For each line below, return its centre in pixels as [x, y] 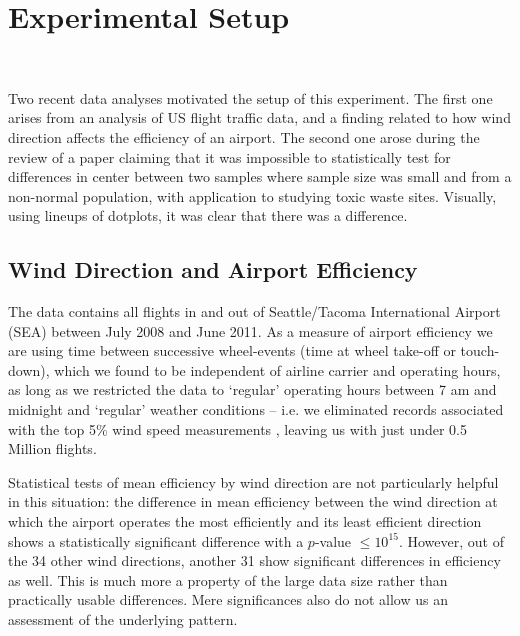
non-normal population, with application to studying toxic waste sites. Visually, [252, 195]
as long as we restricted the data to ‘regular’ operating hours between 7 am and [252, 389]
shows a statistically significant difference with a [156, 540]
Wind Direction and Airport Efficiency [213, 269]
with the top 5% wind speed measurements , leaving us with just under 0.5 [237, 428]
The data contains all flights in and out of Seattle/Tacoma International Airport [254, 311]
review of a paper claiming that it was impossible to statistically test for [229, 156]
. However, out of [451, 540]
